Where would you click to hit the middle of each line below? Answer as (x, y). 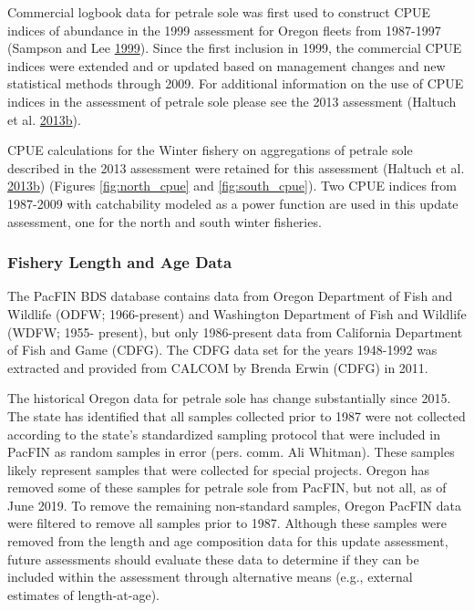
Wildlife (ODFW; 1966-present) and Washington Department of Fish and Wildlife (237, 313)
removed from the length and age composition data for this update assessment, (228, 541)
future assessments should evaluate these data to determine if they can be (213, 559)
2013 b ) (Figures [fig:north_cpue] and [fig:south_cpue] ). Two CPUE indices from (232, 186)
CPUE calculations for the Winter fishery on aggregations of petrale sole (210, 150)
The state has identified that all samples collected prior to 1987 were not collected (237, 415)
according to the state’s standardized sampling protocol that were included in (224, 434)
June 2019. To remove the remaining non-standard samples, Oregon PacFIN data (234, 505)
